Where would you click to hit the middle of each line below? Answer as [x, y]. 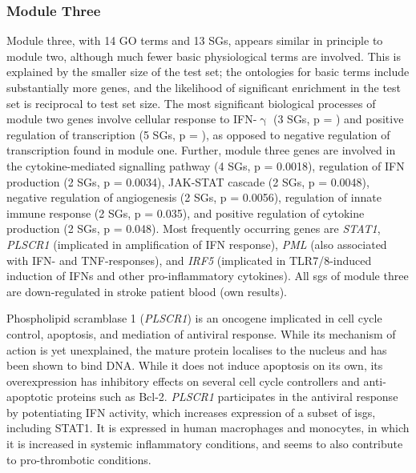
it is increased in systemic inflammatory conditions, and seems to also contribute [205, 444]
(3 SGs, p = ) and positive [338, 119]
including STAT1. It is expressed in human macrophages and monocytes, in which [208, 428]
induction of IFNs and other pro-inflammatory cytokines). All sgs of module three [208, 276]
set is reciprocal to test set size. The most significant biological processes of [191, 103]
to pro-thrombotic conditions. [79, 459]
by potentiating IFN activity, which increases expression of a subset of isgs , [191, 412]
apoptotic [30, 397]
